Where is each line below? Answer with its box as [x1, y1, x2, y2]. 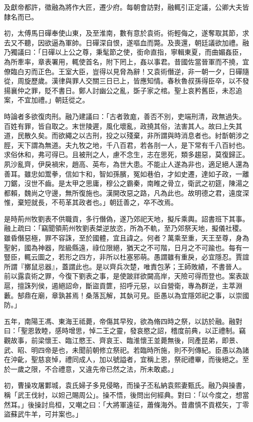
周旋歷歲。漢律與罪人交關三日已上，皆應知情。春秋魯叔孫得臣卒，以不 [17, 76, 242, 86]
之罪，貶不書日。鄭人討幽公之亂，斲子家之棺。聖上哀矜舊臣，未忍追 [24, 85, 242, 95]
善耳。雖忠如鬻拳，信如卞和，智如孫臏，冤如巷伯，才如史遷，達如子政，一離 [4, 168, 249, 179]
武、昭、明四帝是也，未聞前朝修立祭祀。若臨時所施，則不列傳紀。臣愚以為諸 [4, 344, 249, 355]
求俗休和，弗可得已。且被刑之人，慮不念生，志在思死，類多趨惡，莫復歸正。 [4, 149, 249, 160]
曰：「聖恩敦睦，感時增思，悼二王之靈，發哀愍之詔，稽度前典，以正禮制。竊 [4, 325, 246, 336]
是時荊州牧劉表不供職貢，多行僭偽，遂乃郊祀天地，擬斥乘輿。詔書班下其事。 [4, 213, 249, 223]
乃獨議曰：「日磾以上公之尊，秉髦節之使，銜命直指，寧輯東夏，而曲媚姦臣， [4, 47, 246, 57]
